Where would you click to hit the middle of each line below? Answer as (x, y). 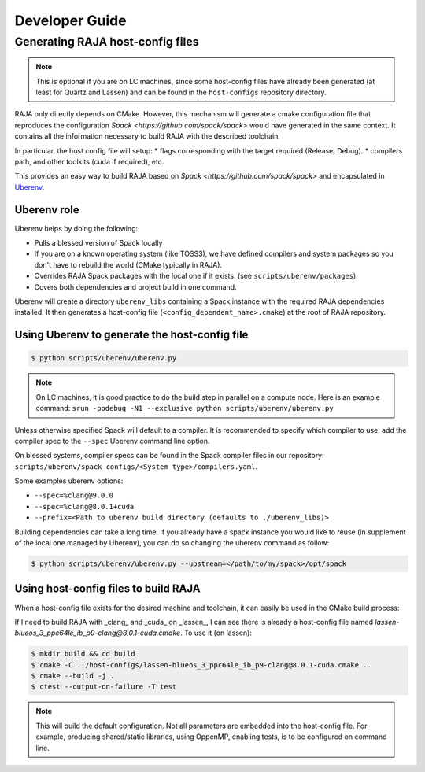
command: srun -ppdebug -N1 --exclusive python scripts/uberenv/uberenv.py (185, 408)
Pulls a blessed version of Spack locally (98, 243)
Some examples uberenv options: (69, 481)
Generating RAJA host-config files (107, 42)
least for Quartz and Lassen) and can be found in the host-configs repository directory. (181, 92)
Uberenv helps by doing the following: (76, 228)
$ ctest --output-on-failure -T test (104, 687)
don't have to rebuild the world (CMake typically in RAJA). (128, 264)
